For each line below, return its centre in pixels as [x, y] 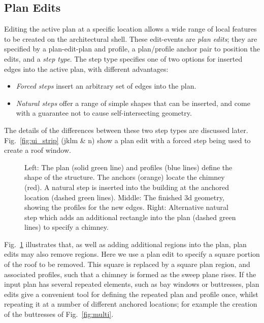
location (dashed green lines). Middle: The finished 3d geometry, [124, 197]
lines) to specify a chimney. [67, 227]
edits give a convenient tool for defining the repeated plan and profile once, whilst [131, 294]
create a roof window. [38, 150]
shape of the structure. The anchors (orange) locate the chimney [125, 177]
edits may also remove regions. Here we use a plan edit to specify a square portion [132, 254]
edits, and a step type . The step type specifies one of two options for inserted [123, 58]
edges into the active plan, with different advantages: [86, 69]
